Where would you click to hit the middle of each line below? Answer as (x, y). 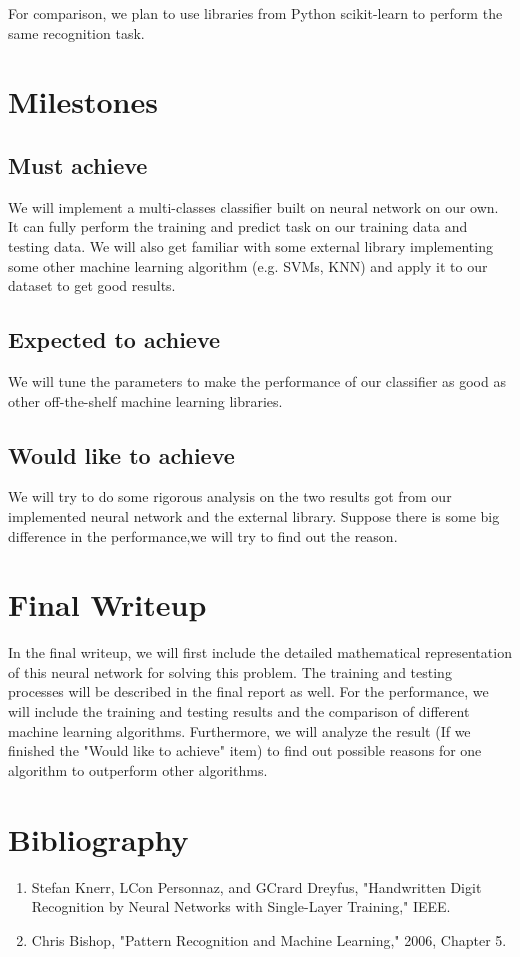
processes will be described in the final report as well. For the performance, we (248, 691)
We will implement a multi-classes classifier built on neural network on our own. (253, 206)
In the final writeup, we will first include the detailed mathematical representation (260, 652)
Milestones (83, 101)
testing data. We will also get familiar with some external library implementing (250, 245)
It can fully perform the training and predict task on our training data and (238, 226)
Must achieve (78, 164)
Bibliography (98, 838)
